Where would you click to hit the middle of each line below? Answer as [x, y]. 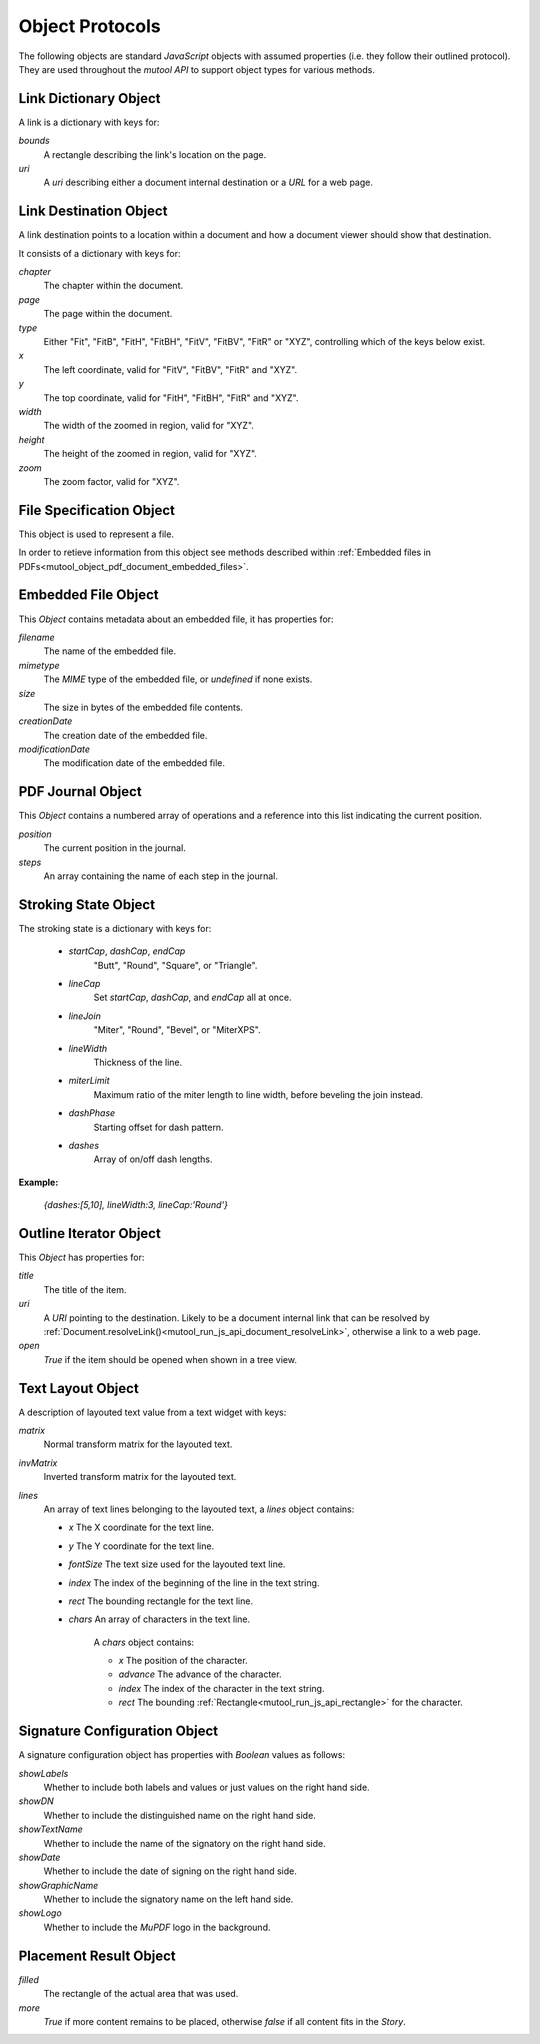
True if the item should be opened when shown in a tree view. [170, 1359]
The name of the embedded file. [110, 651]
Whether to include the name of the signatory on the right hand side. [185, 1843]
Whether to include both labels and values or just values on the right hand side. [206, 1787]
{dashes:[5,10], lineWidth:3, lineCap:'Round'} [136, 1205]
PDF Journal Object [80, 791]
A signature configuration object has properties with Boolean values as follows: [181, 1755]
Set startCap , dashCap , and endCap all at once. [192, 997]
